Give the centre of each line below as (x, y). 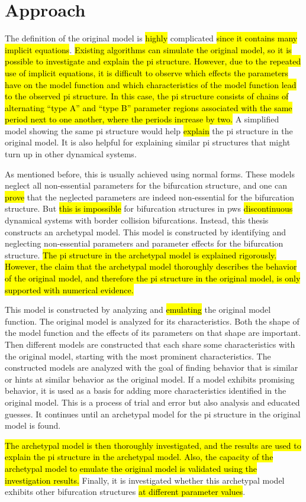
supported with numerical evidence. (69, 289)
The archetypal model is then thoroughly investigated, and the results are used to (153, 445)
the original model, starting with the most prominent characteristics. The (138, 356)
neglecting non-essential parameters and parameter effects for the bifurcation (144, 243)
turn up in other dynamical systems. (71, 154)
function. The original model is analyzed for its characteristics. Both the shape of (152, 321)
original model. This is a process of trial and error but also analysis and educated (152, 402)
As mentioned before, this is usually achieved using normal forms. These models (150, 174)
